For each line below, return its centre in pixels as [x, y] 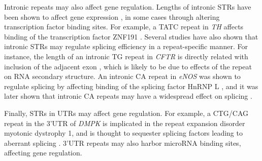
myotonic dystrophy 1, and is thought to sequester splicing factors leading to [123, 133]
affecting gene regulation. [43, 153]
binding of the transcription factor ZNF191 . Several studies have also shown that [131, 36]
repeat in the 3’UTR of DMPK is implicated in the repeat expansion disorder [125, 123]
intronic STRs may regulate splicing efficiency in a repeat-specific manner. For [126, 46]
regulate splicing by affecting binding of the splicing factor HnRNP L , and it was [131, 86]
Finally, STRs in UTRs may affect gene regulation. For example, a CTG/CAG [126, 113]
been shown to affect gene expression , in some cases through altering [112, 16]
